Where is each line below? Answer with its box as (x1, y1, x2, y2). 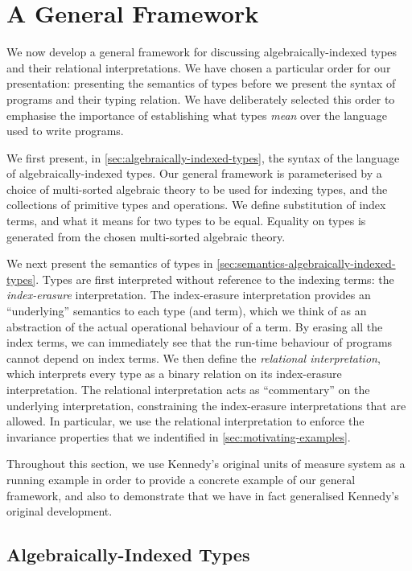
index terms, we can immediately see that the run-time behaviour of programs (6, 334, 393, 351)
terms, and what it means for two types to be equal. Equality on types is (6, 212, 366, 229)
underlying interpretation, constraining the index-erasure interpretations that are (6, 396, 406, 413)
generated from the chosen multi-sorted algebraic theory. (6, 228, 286, 244)
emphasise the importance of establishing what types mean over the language (6, 106, 387, 123)
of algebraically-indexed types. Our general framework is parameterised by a (6, 165, 382, 182)
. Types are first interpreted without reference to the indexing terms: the (35, 270, 394, 287)
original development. (6, 503, 113, 520)
